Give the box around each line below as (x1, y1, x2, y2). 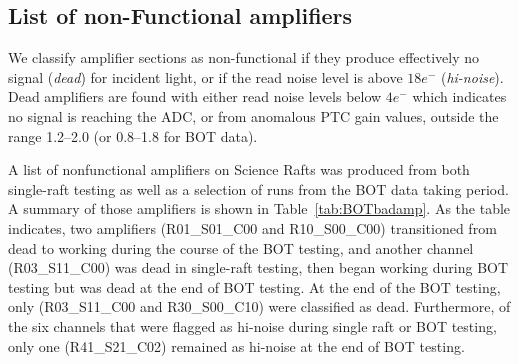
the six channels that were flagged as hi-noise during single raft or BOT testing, (8, 315, 497, 336)
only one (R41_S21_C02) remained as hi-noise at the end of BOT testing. (8, 335, 465, 356)
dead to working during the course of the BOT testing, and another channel (8, 237, 474, 258)
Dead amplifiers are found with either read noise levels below (8, 86, 382, 107)
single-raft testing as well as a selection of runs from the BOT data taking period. (8, 178, 509, 199)
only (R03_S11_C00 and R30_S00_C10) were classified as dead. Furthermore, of (8, 296, 511, 317)
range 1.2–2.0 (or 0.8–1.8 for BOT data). (8, 125, 258, 146)
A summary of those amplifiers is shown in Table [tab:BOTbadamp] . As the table (8, 198, 511, 219)
